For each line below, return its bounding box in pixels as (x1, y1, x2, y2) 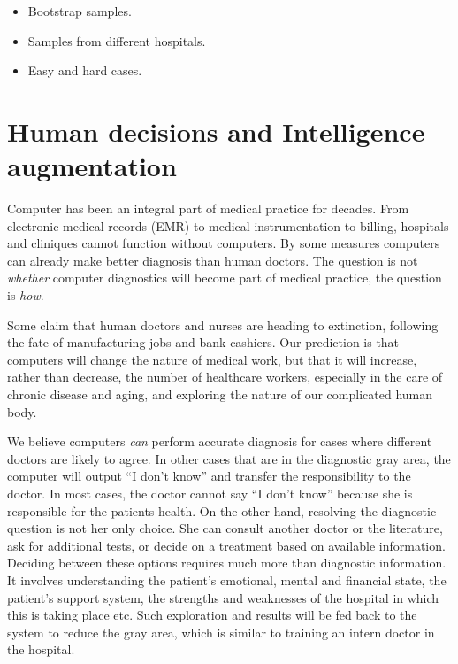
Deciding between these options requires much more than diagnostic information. (7, 553, 447, 572)
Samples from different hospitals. (27, 31, 206, 50)
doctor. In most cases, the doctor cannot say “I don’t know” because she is (7, 484, 413, 502)
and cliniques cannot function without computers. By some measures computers (7, 234, 440, 252)
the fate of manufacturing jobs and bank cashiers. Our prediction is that (7, 333, 400, 351)
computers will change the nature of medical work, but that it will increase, (7, 350, 417, 368)
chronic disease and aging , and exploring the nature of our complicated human (7, 385, 433, 404)
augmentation (7, 148, 177, 184)
